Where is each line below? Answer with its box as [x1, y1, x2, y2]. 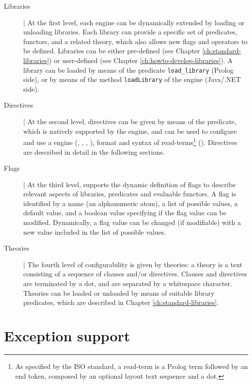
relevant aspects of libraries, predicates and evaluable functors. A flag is [23, 189, 236, 199]
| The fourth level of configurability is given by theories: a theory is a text [23, 259, 243, 269]
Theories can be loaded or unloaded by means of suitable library [23, 288, 215, 298]
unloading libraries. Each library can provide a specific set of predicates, [23, 27, 237, 37]
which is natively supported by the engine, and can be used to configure [23, 126, 237, 136]
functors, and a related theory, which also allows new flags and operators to [23, 36, 248, 46]
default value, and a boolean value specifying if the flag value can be [23, 208, 226, 218]
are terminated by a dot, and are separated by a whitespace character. [23, 278, 232, 288]
